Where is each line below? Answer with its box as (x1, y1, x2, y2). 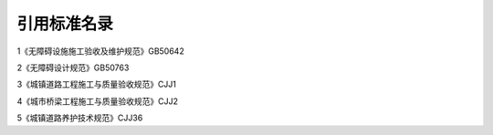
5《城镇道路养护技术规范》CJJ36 (16, 112, 143, 123)
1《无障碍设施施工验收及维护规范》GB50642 (16, 46, 184, 57)
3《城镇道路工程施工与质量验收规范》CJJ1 (16, 78, 177, 90)
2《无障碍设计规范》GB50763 (16, 62, 130, 73)
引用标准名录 (16, 14, 114, 34)
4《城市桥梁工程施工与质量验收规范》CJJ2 (16, 96, 178, 107)
